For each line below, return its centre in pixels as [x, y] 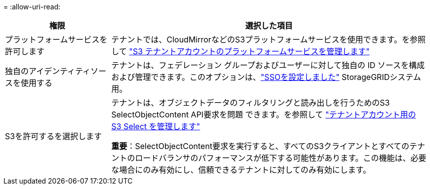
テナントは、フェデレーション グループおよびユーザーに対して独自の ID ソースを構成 [268, 65]
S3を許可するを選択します [54, 136]
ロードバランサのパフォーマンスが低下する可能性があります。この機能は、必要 [281, 158]
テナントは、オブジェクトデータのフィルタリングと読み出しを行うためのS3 [251, 103]
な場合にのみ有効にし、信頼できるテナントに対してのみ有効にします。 [241, 170]
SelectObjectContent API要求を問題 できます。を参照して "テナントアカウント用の [264, 114]
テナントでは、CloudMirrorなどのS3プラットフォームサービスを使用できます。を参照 [268, 39]
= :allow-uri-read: [32, 7]
